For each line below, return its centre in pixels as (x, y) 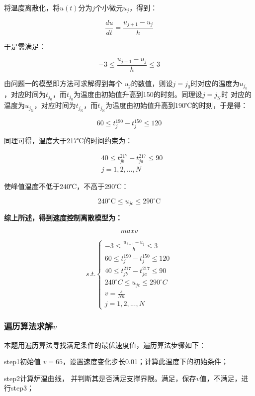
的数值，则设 (152, 83)
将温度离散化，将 (32, 7)
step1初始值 (22, 361)
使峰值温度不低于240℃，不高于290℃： (66, 186)
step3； (22, 388)
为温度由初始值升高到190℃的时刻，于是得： (177, 105)
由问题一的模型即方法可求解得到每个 (63, 83)
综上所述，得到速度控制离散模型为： (63, 218)
